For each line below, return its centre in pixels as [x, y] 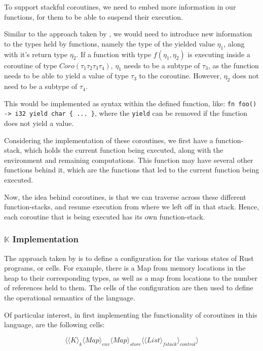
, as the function [233, 65]
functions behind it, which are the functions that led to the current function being [132, 170]
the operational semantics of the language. [70, 298]
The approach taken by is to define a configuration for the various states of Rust [129, 258]
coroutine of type [31, 65]
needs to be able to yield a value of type [66, 76]
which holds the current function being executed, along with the [124, 150]
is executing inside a [219, 54]
